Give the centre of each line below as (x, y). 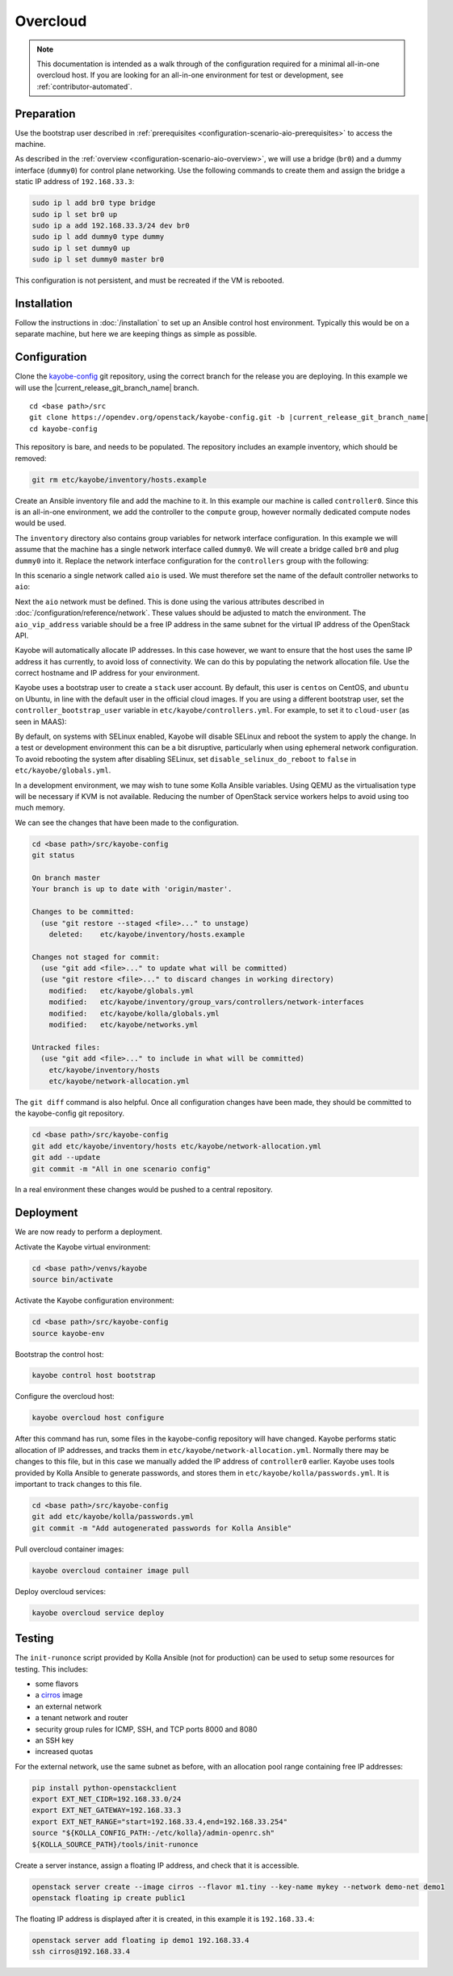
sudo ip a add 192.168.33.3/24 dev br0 (111, 225)
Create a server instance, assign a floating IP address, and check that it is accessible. (157, 1865)
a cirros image (59, 1695)
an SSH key (55, 1740)
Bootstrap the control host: (59, 1354)
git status (53, 855)
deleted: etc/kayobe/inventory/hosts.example (147, 934)
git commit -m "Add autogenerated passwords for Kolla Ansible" (162, 1528)
